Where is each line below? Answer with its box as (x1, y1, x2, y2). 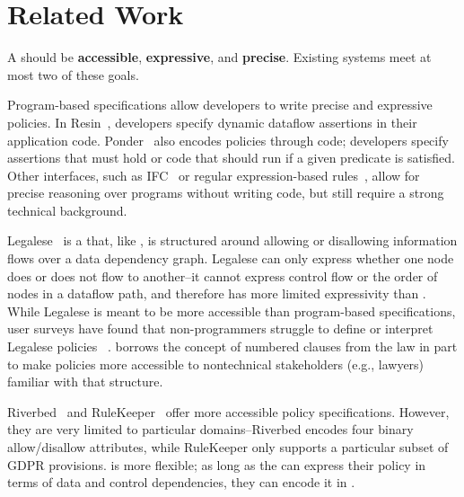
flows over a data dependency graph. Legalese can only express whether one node (7, 249, 454, 268)
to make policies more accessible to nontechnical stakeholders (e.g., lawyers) (7, 354, 425, 373)
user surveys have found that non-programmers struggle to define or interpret (7, 319, 433, 338)
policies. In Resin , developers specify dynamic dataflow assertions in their (7, 112, 417, 131)
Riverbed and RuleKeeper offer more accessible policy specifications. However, (7, 402, 450, 421)
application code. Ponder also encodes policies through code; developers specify (7, 130, 449, 149)
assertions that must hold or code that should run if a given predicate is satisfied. (7, 148, 455, 167)
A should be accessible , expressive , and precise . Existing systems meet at (7, 48, 432, 67)
